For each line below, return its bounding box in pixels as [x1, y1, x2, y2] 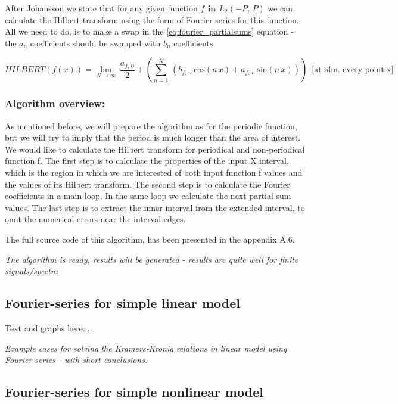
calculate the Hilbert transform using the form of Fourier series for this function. [5, 13, 299, 26]
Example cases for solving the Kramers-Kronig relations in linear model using [5, 341, 287, 354]
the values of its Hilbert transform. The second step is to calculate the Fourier [5, 178, 290, 190]
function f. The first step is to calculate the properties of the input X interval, [5, 154, 289, 167]
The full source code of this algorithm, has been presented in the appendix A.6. [5, 232, 295, 245]
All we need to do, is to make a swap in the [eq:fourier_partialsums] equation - [5, 25, 294, 38]
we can [268, 2, 293, 14]
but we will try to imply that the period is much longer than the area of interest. [5, 131, 301, 144]
